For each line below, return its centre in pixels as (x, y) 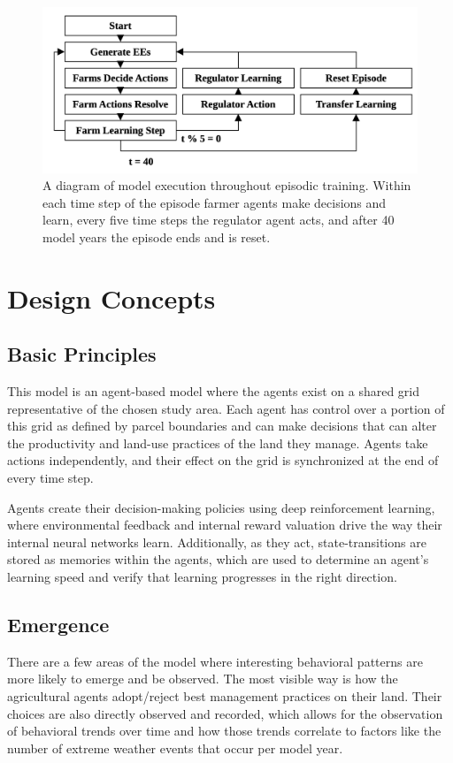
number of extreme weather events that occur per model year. (175, 748)
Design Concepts (111, 298)
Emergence (58, 625)
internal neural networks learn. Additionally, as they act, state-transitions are (217, 542)
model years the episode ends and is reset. (157, 237)
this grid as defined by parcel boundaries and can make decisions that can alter (222, 426)
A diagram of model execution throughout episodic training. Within (227, 185)
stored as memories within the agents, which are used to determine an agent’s (218, 559)
